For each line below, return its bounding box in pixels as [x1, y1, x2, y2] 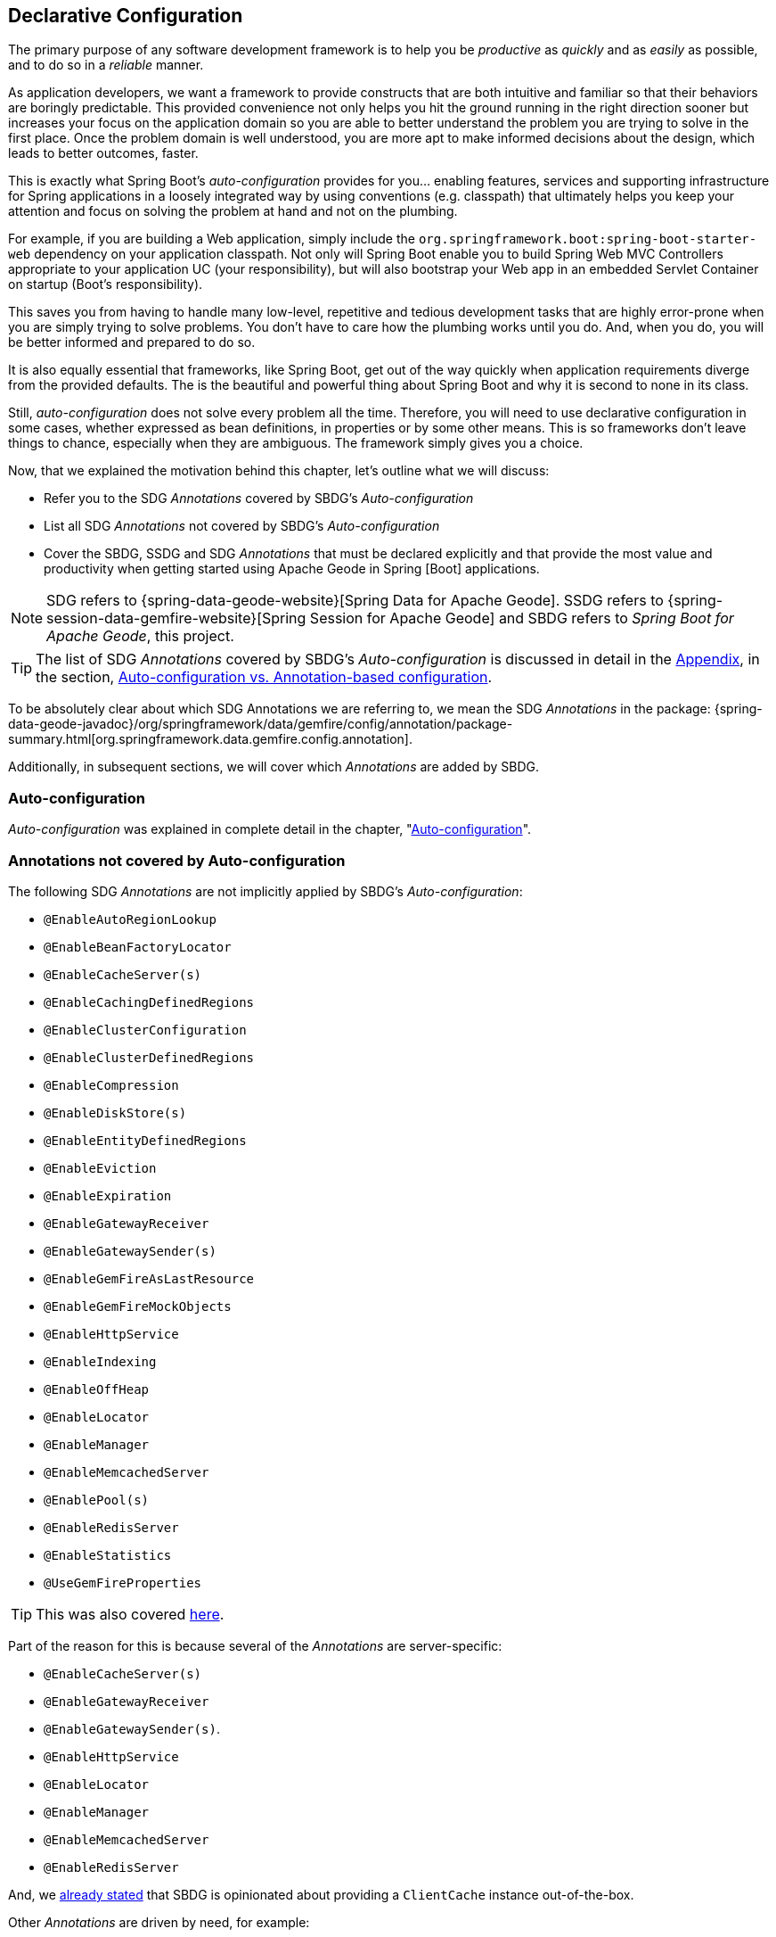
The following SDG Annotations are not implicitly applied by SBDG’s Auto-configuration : [8, 883, 523, 899]
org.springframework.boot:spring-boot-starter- [418, 232, 757, 247]
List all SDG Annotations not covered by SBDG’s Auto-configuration [44, 518, 440, 534]
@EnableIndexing [44, 1354, 157, 1369]
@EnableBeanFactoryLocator [44, 939, 232, 954]
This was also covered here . [36, 1604, 225, 1623]
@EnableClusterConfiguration [44, 1022, 247, 1037]
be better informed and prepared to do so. [8, 334, 256, 350]
